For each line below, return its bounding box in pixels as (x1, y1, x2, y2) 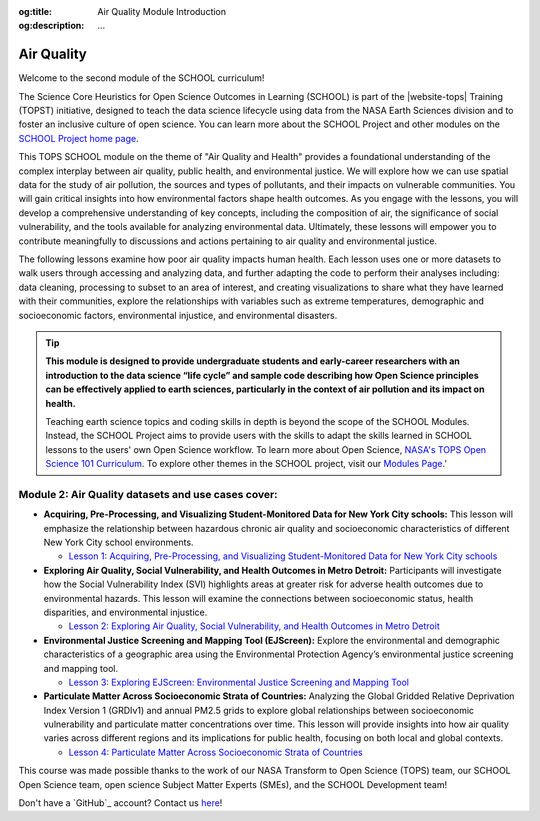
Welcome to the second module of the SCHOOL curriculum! (18, 72, 265, 84)
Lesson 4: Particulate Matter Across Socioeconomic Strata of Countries (68, 746, 364, 758)
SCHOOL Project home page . (18, 132, 139, 144)
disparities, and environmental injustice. (43, 606, 208, 618)
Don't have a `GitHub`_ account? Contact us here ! (18, 797, 223, 809)
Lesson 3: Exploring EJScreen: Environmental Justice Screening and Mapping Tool (68, 676, 410, 688)
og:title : (18, 6, 53, 17)
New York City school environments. (43, 536, 194, 548)
